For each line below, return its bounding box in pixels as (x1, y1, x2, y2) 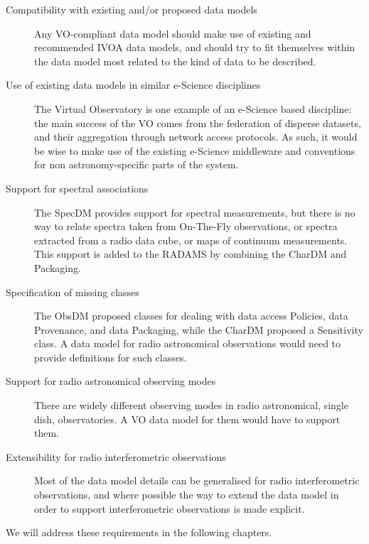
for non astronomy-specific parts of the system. (34, 157, 239, 172)
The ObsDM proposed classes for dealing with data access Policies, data (34, 308, 348, 323)
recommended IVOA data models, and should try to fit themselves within (34, 40, 355, 55)
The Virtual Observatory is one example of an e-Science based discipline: (34, 101, 352, 116)
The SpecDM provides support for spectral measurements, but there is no (34, 205, 355, 219)
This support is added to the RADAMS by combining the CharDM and (34, 246, 347, 261)
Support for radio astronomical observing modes (6, 374, 216, 388)
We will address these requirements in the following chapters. (6, 525, 272, 540)
